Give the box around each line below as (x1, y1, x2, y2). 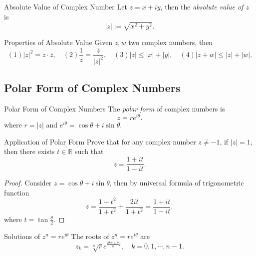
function (4, 187, 29, 197)
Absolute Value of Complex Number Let (4, 1, 127, 11)
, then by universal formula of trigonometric (109, 177, 244, 188)
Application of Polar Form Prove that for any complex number (4, 136, 196, 146)
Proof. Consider (4, 177, 52, 188)
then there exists (4, 146, 55, 156)
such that (75, 146, 104, 156)
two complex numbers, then (128, 37, 213, 47)
